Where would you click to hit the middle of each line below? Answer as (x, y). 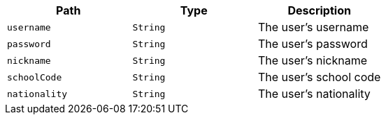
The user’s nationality (314, 94)
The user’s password (313, 44)
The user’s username (313, 27)
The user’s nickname (312, 60)
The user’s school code (319, 77)
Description (319, 10)
